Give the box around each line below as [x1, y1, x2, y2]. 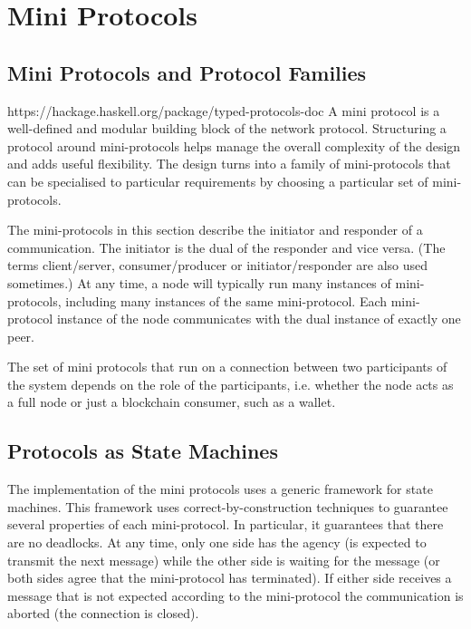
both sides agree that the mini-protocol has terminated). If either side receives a [7, 568, 452, 587]
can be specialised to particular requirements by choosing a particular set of [7, 171, 428, 190]
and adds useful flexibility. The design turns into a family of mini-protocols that [7, 154, 451, 173]
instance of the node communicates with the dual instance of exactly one [56, 309, 461, 328]
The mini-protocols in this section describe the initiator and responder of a [7, 220, 423, 239]
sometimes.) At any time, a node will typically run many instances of [7, 273, 391, 292]
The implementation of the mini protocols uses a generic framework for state [7, 479, 433, 498]
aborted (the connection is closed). [7, 604, 199, 623]
